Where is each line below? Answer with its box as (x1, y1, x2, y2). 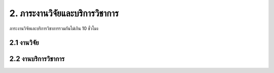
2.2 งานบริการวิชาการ (9, 55, 65, 63)
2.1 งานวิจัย (9, 39, 39, 47)
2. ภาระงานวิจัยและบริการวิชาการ (9, 8, 119, 19)
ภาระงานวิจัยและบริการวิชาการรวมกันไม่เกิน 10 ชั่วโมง (9, 25, 98, 31)
